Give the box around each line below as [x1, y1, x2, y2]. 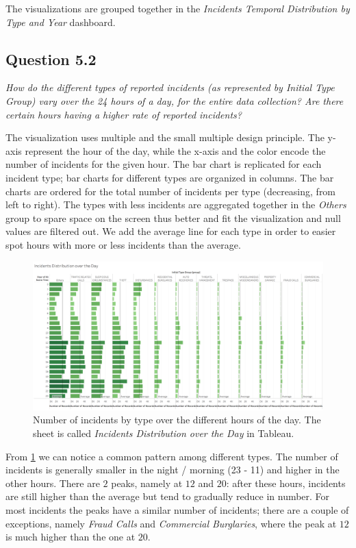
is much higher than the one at [5, 530, 136, 544]
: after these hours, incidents [226, 475, 346, 490]
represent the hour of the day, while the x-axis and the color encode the [25, 143, 326, 158]
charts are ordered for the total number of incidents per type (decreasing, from [5, 184, 336, 198]
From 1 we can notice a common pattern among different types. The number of [5, 449, 338, 463]
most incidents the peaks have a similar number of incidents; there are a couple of [5, 503, 349, 517]
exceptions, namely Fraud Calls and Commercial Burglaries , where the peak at [5, 516, 337, 530]
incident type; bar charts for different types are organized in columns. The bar [5, 170, 334, 184]
